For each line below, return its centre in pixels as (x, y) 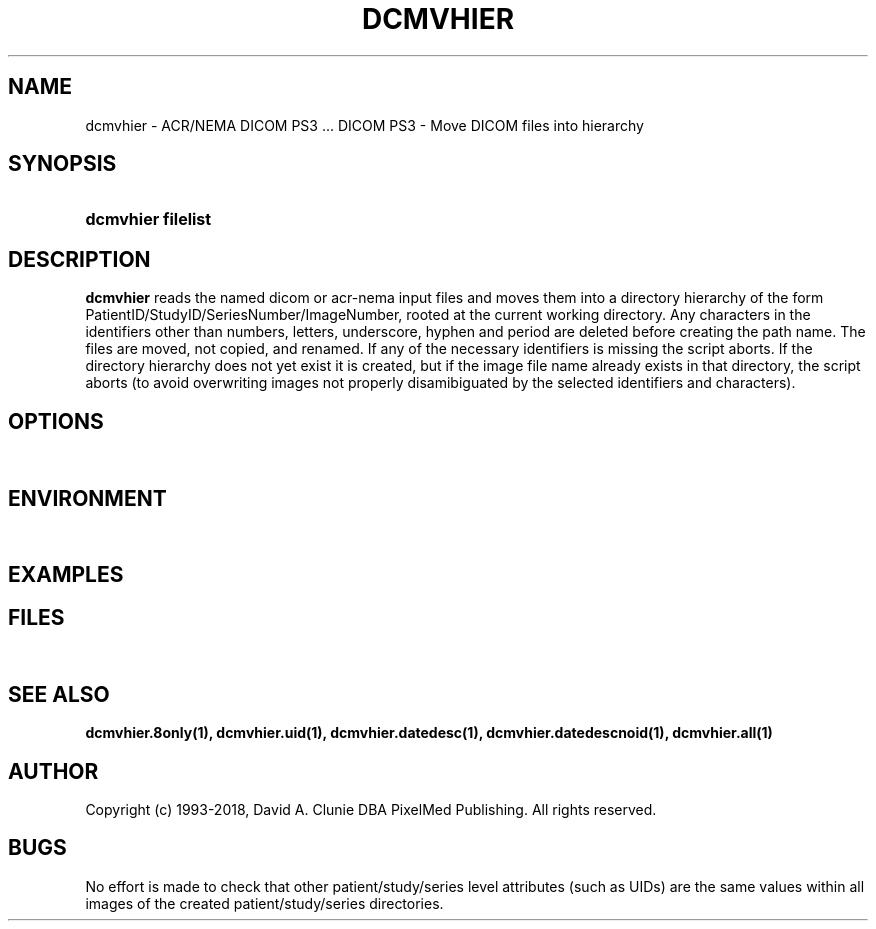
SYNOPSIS (62, 164)
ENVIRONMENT (87, 498)
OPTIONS (56, 421)
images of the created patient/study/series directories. (264, 903)
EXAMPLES (66, 575)
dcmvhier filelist (148, 219)
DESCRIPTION (79, 259)
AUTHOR (53, 771)
